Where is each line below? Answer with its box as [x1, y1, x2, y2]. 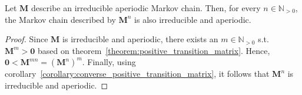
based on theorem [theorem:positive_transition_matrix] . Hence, [38, 44, 270, 56]
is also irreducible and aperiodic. [134, 13, 251, 25]
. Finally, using [82, 56, 136, 68]
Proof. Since [5, 33, 48, 45]
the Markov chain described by [5, 13, 116, 25]
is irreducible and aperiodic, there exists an [62, 33, 218, 45]
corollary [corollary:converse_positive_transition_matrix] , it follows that [5, 67, 270, 80]
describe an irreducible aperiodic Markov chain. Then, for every [31, 2, 261, 13]
